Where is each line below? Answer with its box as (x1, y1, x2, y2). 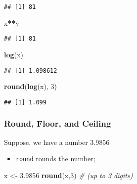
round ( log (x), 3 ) (4, 81, 57, 92)
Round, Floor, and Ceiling (4, 117, 111, 130)
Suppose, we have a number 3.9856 (4, 137, 110, 147)
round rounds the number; (15, 153, 95, 164)
